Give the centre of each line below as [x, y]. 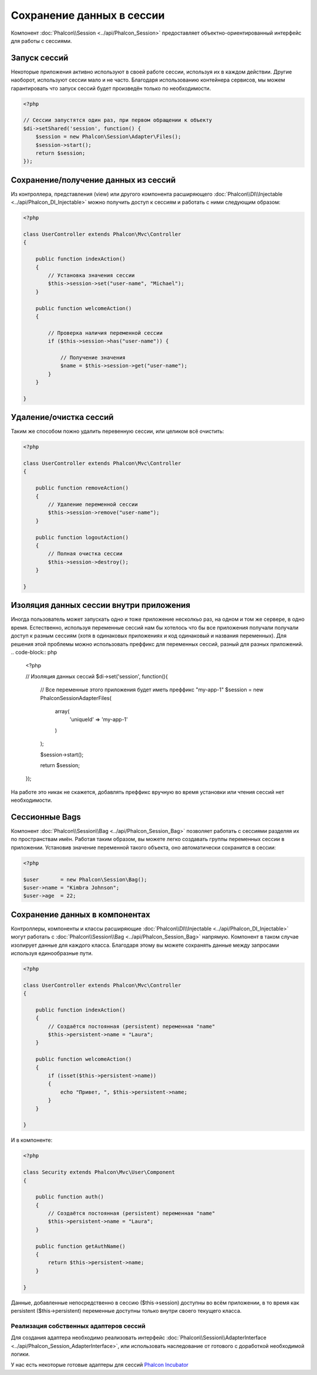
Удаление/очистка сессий [62, 417]
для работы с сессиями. [41, 41]
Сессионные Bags [46, 817]
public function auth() [70, 1197]
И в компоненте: [32, 1140]
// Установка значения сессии [91, 275]
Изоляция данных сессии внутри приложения [101, 605]
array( [62, 711]
